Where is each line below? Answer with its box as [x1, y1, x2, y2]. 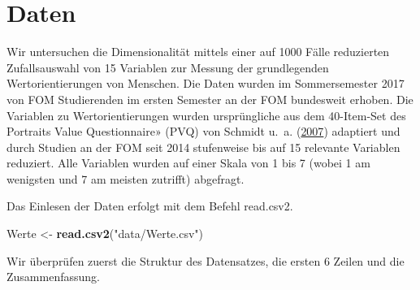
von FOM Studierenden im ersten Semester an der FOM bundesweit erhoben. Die [6, 90, 414, 107]
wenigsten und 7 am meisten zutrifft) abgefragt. [6, 170, 245, 187]
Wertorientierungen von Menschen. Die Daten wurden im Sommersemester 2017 [6, 75, 405, 92]
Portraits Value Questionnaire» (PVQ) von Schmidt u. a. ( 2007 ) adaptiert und [6, 123, 401, 140]
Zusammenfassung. [6, 268, 100, 285]
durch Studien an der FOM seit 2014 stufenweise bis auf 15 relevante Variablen [6, 138, 401, 155]
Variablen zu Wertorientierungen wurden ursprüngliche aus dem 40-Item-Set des [6, 106, 406, 123]
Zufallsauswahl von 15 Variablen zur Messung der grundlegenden [6, 58, 329, 76]
